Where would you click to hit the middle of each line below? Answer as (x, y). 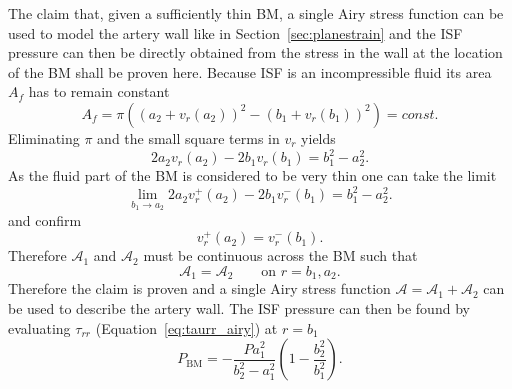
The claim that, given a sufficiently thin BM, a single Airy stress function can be (256, 13)
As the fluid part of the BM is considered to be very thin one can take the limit (252, 175)
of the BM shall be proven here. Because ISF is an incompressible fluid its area (250, 71)
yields (318, 137)
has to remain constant (99, 91)
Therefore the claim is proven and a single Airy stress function (199, 288)
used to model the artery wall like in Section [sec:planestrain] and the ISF (235, 32)
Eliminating (44, 137)
